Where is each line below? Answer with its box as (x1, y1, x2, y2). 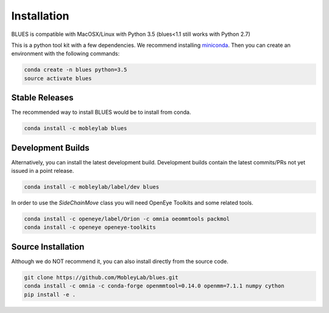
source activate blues (24, 75, 92, 82)
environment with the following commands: (11, 50, 120, 57)
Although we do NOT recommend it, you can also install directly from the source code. (11, 258, 228, 265)
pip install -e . (24, 291, 76, 298)
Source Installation (11, 241, 85, 252)
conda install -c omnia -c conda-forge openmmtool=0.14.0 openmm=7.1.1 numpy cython (24, 283, 285, 289)
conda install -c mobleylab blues (24, 125, 127, 132)
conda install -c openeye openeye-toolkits (24, 224, 157, 231)
